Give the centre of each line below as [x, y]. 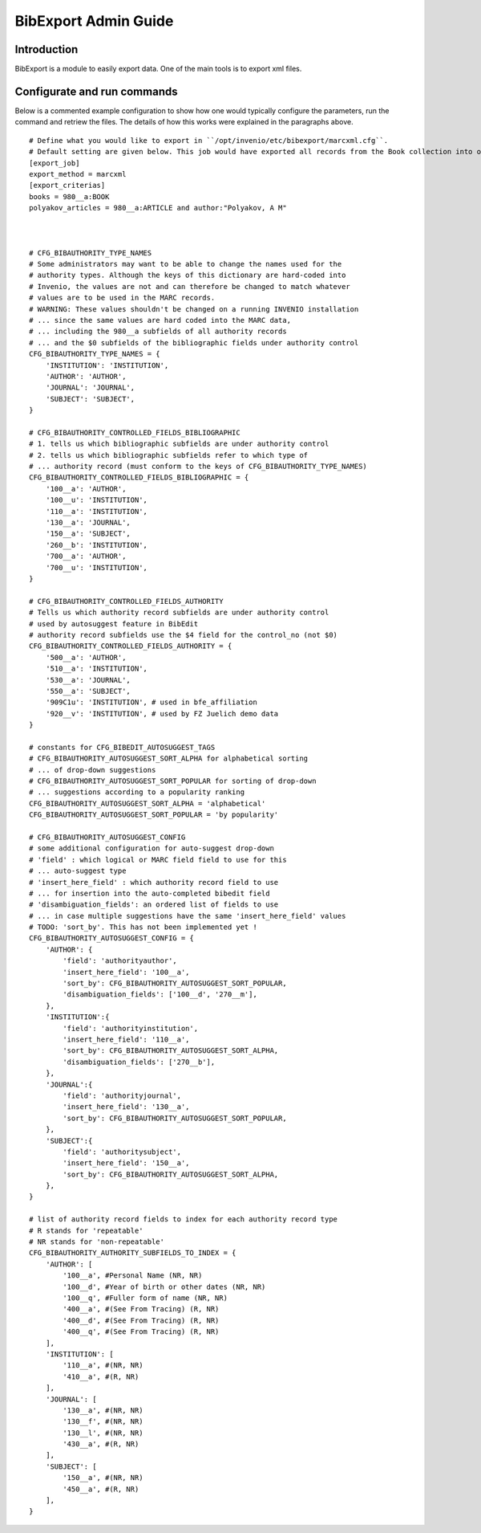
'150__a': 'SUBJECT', [88, 534]
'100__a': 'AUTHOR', [86, 489]
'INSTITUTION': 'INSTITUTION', [107, 365]
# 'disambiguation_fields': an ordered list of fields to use [154, 905]
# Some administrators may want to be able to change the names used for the [186, 264]
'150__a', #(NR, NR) [103, 1478]
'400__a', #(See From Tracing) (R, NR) [141, 1309]
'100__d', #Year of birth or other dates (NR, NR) [164, 1286]
